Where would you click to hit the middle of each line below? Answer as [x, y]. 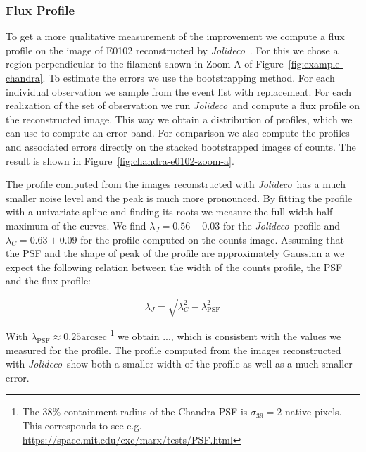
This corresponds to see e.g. [82, 426]
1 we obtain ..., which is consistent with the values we [226, 335]
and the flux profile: [49, 281]
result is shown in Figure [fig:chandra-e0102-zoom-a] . [120, 160]
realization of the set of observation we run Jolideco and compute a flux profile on [183, 105]
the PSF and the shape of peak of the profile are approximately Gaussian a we [175, 253]
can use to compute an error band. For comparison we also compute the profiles [178, 133]
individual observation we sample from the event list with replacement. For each [178, 91]
